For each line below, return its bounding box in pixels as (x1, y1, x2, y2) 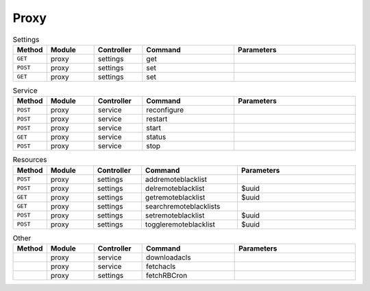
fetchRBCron (146, 271, 188, 281)
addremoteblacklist (145, 174, 208, 184)
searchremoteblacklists (145, 201, 221, 211)
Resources (12, 155, 47, 165)
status (146, 132, 166, 142)
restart (146, 114, 168, 124)
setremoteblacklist (145, 210, 205, 220)
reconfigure (146, 105, 184, 115)
